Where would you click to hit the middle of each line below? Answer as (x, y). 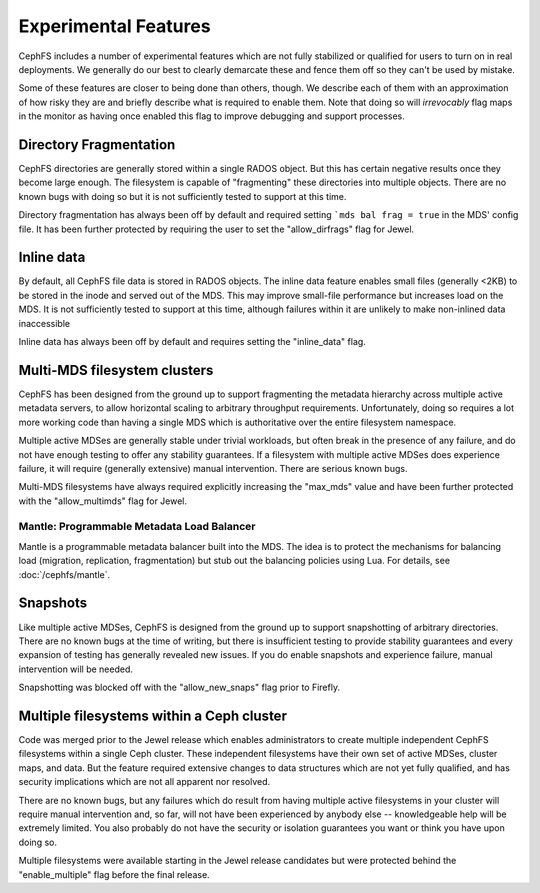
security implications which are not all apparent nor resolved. (144, 782)
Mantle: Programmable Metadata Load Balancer (137, 527)
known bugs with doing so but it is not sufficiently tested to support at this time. (182, 196)
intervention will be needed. (76, 669)
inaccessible (44, 323)
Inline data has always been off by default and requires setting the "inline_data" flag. (192, 342)
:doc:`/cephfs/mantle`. (64, 574)
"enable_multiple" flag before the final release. (114, 874)
